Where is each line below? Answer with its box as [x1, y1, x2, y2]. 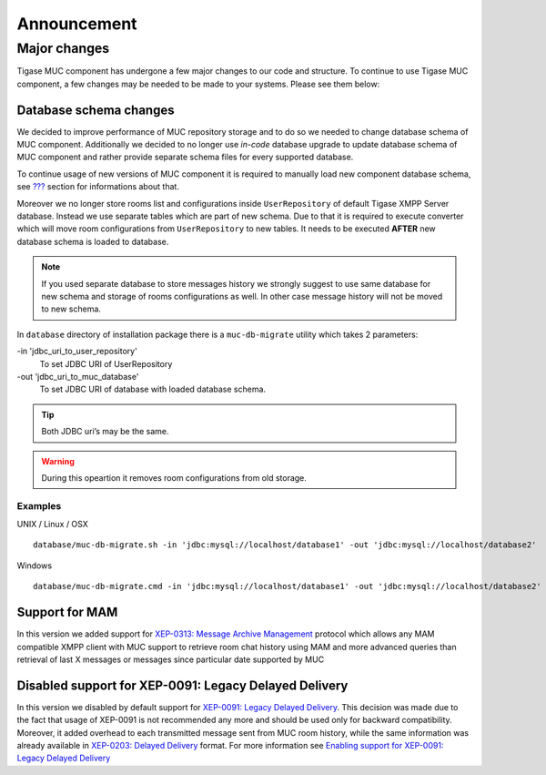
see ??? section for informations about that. [16, 181, 179, 192]
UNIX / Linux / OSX [16, 519, 88, 530]
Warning [41, 455, 75, 466]
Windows [16, 560, 53, 571]
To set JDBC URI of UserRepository [39, 358, 173, 369]
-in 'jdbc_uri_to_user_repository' [16, 346, 138, 357]
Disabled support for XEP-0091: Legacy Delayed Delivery [16, 678, 349, 693]
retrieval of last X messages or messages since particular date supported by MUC [16, 654, 325, 665]
